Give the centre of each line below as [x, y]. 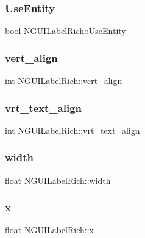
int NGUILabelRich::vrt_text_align [72, 130]
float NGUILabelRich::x [49, 230]
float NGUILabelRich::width [58, 180]
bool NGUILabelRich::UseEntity [65, 31]
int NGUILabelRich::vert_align [64, 81]
